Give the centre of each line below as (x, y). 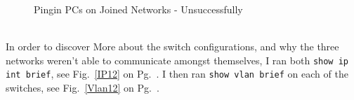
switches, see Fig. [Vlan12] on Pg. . (83, 88)
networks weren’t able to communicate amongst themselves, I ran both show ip (177, 60)
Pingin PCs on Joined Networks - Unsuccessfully (138, 9)
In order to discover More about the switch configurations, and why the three (172, 47)
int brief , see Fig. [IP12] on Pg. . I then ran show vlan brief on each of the (177, 74)
